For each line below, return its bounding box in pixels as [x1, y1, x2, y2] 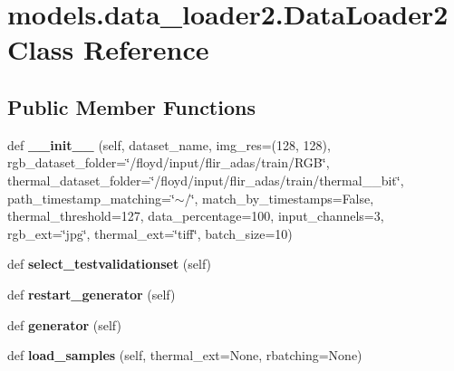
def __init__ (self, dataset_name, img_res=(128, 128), [7, 135, 331, 154]
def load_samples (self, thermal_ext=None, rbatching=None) [7, 346, 362, 365]
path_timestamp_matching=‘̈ [7, 188, 175, 207]
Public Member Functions [7, 92, 256, 120]
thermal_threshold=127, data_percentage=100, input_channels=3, [7, 206, 384, 225]
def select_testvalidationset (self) [7, 254, 212, 273]
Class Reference [7, 31, 209, 68]
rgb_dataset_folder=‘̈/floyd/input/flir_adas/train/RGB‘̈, [7, 153, 330, 172]
